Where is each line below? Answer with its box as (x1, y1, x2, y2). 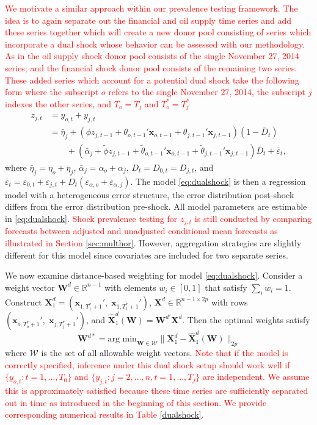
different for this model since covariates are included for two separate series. (5, 248, 288, 261)
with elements (104, 280, 156, 293)
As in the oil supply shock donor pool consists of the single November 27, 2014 (5, 49, 300, 62)
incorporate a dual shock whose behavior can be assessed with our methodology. (5, 37, 305, 50)
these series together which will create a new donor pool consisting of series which (5, 26, 312, 38)
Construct (5, 295, 42, 308)
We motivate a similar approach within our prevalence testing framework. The (5, 2, 298, 14)
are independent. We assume (203, 370, 310, 383)
